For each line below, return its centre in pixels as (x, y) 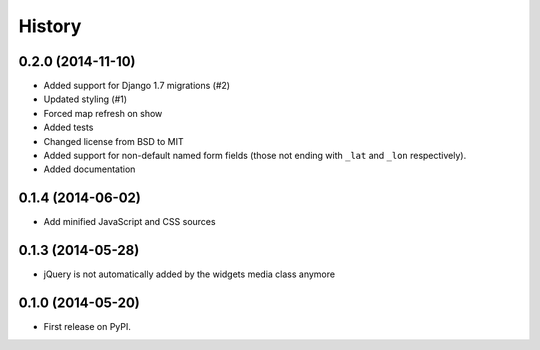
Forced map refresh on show (103, 113)
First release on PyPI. (87, 327)
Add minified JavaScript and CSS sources (129, 222)
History (50, 26)
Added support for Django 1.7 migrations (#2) (136, 86)
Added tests (68, 127)
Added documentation (89, 169)
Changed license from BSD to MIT (113, 141)
